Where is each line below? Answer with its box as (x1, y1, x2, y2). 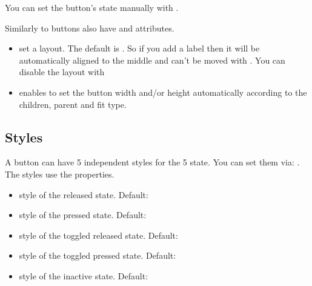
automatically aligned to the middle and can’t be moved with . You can (19, 53, 285, 66)
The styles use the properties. (5, 167, 115, 180)
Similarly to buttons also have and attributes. (5, 21, 174, 34)
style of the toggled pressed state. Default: (19, 249, 176, 262)
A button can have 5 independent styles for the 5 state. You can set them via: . (5, 156, 300, 168)
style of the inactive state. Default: (19, 269, 148, 282)
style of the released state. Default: (19, 188, 148, 201)
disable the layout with (19, 65, 105, 78)
